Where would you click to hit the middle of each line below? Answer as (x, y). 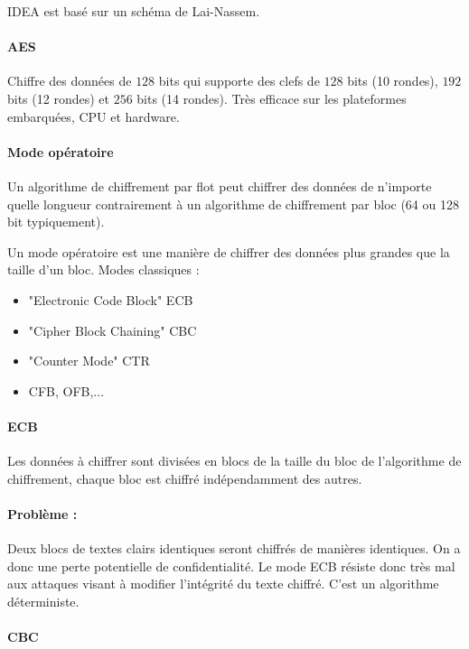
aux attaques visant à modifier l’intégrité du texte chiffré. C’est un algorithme (223, 584)
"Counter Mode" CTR (89, 361)
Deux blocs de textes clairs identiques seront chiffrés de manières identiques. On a (234, 548)
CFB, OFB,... (66, 390)
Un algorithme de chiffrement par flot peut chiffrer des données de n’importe (220, 185)
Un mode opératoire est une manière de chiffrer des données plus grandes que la (229, 251)
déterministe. (43, 601)
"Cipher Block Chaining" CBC (113, 330)
